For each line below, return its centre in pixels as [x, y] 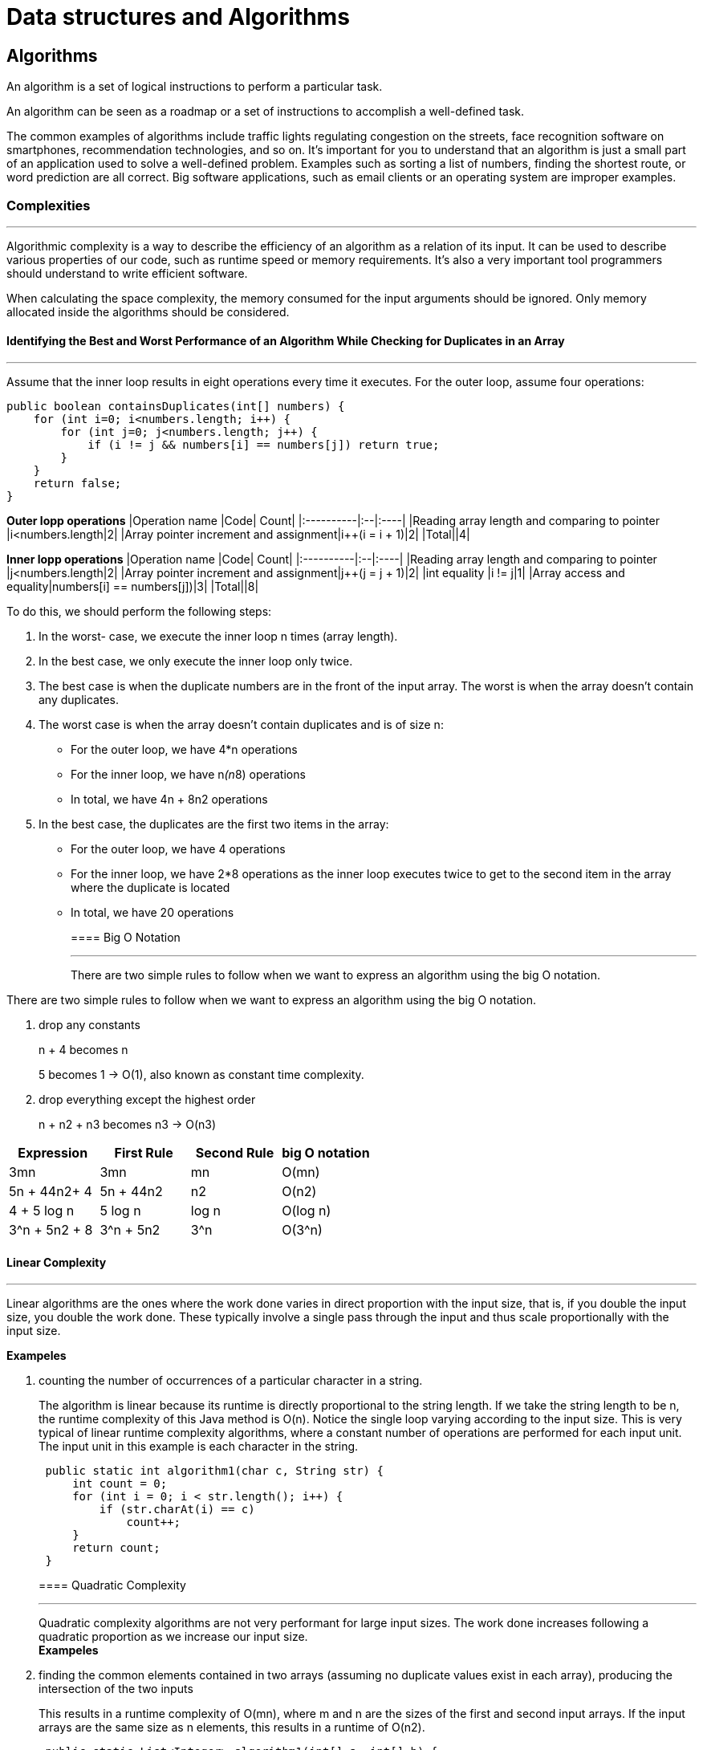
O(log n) [307, 1211]
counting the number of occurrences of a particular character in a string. [231, 1381]
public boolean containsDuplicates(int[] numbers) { [176, 407]
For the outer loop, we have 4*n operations [184, 750]
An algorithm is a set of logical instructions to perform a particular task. [195, 87]
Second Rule [235, 1153]
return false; [77, 484]
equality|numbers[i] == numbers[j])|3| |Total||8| [133, 587]
